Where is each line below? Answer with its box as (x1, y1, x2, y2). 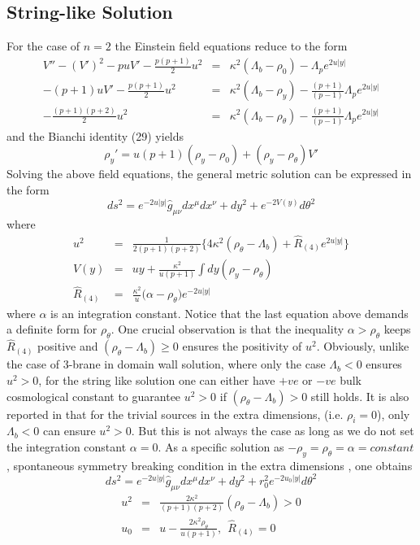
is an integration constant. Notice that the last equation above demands (50, 304, 409, 321)
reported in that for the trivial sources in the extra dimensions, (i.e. (6, 405, 344, 422)
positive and (37, 338, 98, 355)
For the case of (6, 37, 80, 54)
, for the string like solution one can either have (38, 372, 275, 389)
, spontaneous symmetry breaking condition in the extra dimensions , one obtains (6, 456, 413, 473)
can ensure (43, 422, 96, 439)
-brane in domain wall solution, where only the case (68, 355, 326, 373)
